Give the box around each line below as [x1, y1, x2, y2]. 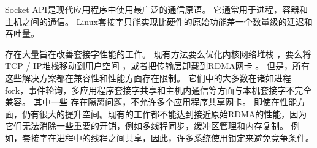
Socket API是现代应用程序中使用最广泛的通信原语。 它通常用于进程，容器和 [5, 3, 308, 15]
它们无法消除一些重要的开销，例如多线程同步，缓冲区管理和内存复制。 [5, 119, 288, 132]
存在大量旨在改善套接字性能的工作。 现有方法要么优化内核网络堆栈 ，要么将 [5, 47, 311, 60]
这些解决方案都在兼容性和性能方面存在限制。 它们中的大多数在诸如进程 [5, 71, 291, 84]
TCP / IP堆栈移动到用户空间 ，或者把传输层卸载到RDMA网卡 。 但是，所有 [5, 59, 310, 72]
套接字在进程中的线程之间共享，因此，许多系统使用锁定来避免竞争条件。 [21, 131, 314, 144]
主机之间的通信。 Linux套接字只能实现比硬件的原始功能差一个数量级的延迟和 [5, 15, 313, 28]
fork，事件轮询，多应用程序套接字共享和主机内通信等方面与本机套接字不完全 [5, 83, 312, 96]
